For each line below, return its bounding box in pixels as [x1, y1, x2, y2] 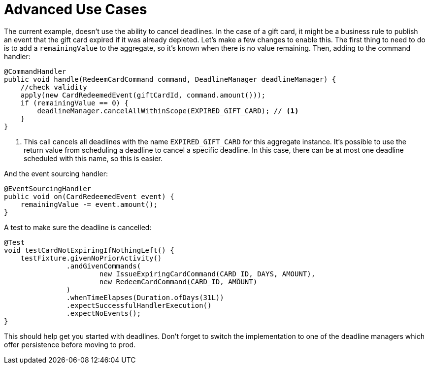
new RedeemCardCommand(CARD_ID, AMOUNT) [99, 277, 258, 286]
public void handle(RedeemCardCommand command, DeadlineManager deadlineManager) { [4, 75, 336, 83]
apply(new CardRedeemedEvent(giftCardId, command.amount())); [20, 91, 266, 99]
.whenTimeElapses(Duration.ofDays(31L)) [66, 293, 224, 301]
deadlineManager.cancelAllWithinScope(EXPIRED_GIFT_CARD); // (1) [37, 106, 299, 115]
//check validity [20, 83, 87, 91]
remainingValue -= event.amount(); [20, 200, 158, 208]
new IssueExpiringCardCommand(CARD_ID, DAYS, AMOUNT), [99, 269, 316, 278]
